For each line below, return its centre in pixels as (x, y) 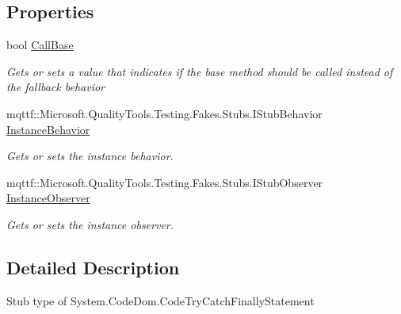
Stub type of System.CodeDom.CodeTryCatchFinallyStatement (160, 300)
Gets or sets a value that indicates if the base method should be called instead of (200, 71)
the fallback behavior (55, 87)
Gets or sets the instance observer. (90, 224)
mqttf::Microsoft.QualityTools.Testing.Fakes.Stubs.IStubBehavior (164, 113)
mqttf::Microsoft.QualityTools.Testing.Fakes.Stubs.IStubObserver (165, 182)
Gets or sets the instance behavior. (90, 156)
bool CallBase (40, 45)
